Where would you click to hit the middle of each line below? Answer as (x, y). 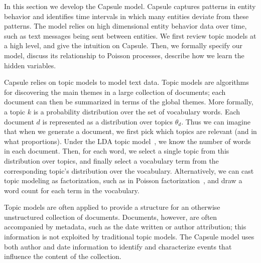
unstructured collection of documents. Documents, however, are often (111, 217)
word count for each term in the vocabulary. (72, 190)
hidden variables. (30, 65)
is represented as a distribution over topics (108, 121)
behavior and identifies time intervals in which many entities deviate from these (126, 16)
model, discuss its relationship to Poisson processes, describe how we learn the (124, 55)
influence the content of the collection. (63, 256)
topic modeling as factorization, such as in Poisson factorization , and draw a (123, 180)
